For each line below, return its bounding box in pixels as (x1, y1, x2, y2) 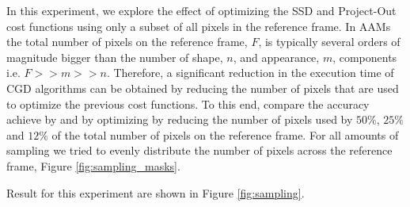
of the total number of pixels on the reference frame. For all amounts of (51, 126, 399, 143)
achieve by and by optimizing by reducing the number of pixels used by (6, 111, 353, 128)
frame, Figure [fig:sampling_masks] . (6, 157, 180, 174)
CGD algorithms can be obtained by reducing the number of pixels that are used (6, 79, 399, 96)
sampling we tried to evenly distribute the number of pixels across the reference (6, 142, 393, 159)
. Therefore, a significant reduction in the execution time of (106, 64, 394, 81)
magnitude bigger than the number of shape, (6, 48, 223, 65)
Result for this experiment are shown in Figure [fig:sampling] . (6, 184, 305, 201)
